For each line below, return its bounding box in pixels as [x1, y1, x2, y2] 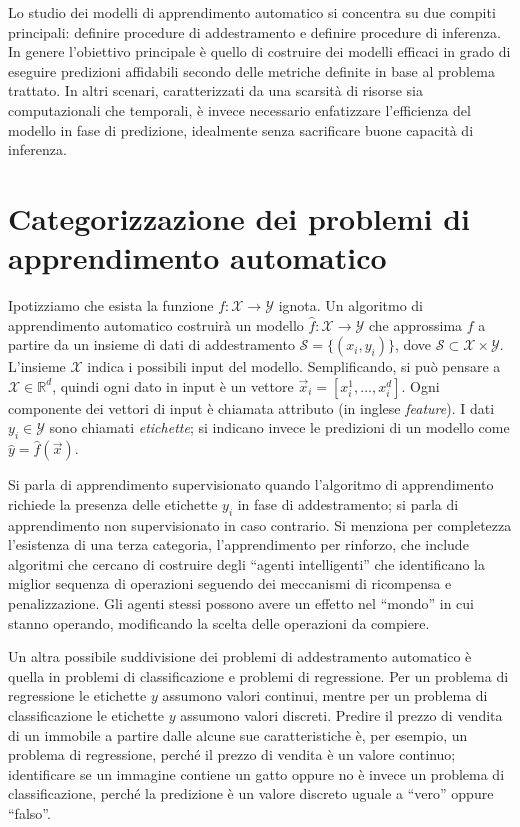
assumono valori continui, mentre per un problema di [162, 685, 488, 706]
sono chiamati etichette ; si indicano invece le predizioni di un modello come [49, 417, 510, 438]
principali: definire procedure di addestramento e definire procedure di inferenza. [8, 21, 501, 42]
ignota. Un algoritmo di [278, 295, 423, 316]
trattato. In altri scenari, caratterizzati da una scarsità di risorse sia [8, 80, 423, 101]
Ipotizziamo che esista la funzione [8, 295, 214, 316]
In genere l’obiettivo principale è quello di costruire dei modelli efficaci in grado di [8, 41, 511, 62]
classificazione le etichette [8, 704, 165, 725]
